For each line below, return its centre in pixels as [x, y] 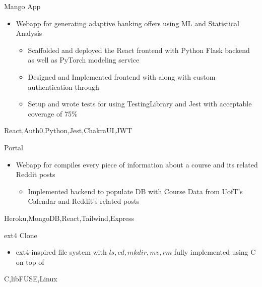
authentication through [63, 87]
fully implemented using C [215, 252]
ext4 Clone [21, 235]
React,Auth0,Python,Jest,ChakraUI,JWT [68, 130]
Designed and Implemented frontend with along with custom [122, 76]
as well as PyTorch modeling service [84, 60]
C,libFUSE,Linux [31, 279]
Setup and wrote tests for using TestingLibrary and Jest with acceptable [140, 104]
